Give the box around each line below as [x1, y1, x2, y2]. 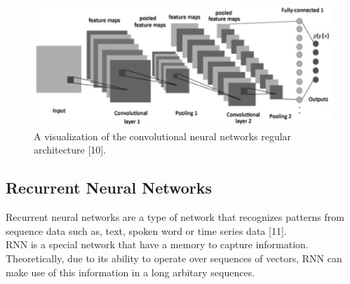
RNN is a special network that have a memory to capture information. [6, 237, 309, 252]
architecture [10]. [34, 142, 107, 157]
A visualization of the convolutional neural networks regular [34, 128, 292, 143]
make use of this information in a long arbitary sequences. [6, 264, 255, 279]
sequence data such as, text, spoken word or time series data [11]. [6, 223, 287, 238]
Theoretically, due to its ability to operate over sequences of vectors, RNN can [6, 250, 342, 265]
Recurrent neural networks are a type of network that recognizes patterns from [6, 210, 344, 224]
